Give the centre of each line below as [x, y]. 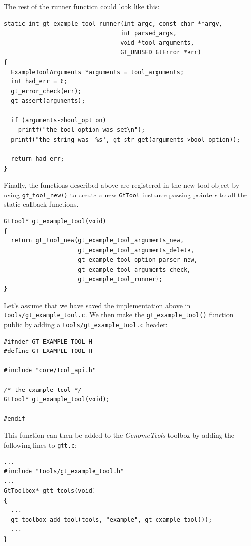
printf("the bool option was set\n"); [81, 130]
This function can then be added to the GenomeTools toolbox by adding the [119, 435]
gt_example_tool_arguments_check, [134, 269]
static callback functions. [41, 204]
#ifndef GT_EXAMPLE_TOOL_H [48, 341]
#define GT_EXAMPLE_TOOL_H [48, 351]
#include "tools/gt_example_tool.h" [64, 471]
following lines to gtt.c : [40, 445]
